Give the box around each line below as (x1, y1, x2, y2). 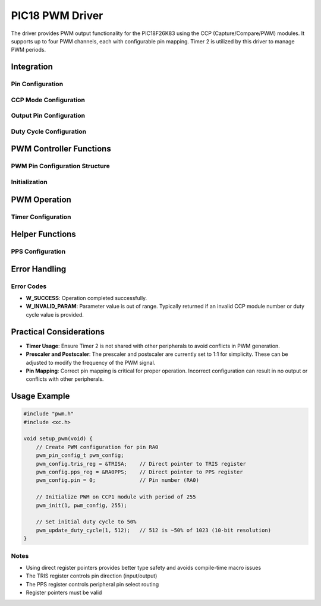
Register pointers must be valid (26, 589, 102, 596)
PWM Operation (11, 194, 71, 204)
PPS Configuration (11, 247, 66, 255)
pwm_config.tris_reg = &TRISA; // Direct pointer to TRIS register (36, 460, 247, 467)
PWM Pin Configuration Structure (11, 162, 110, 171)
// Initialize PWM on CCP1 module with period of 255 (36, 494, 196, 500)
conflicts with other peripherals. (26, 375, 104, 383)
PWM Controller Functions (11, 144, 111, 154)
